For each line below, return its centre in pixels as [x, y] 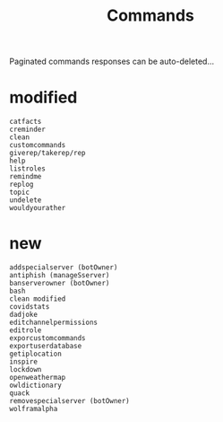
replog [21, 185]
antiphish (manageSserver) [60, 276]
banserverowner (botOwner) [60, 284]
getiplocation [36, 354]
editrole [26, 330]
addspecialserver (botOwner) [64, 268]
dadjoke [24, 315]
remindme [26, 177]
